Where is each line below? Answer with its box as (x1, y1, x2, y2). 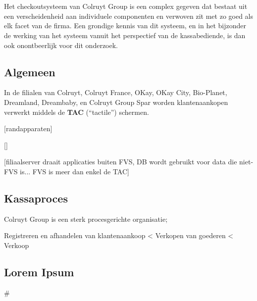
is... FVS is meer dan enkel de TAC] (20, 166, 129, 176)
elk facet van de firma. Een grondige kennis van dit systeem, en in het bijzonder (4, 20, 246, 31)
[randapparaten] (4, 123, 52, 134)
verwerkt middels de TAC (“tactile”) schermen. (4, 106, 149, 117)
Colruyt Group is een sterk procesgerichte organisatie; (4, 213, 168, 224)
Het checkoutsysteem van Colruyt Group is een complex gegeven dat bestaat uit (4, 1, 248, 11)
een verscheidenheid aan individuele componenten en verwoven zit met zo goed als (4, 10, 254, 21)
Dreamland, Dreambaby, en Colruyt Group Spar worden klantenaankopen (4, 97, 228, 107)
